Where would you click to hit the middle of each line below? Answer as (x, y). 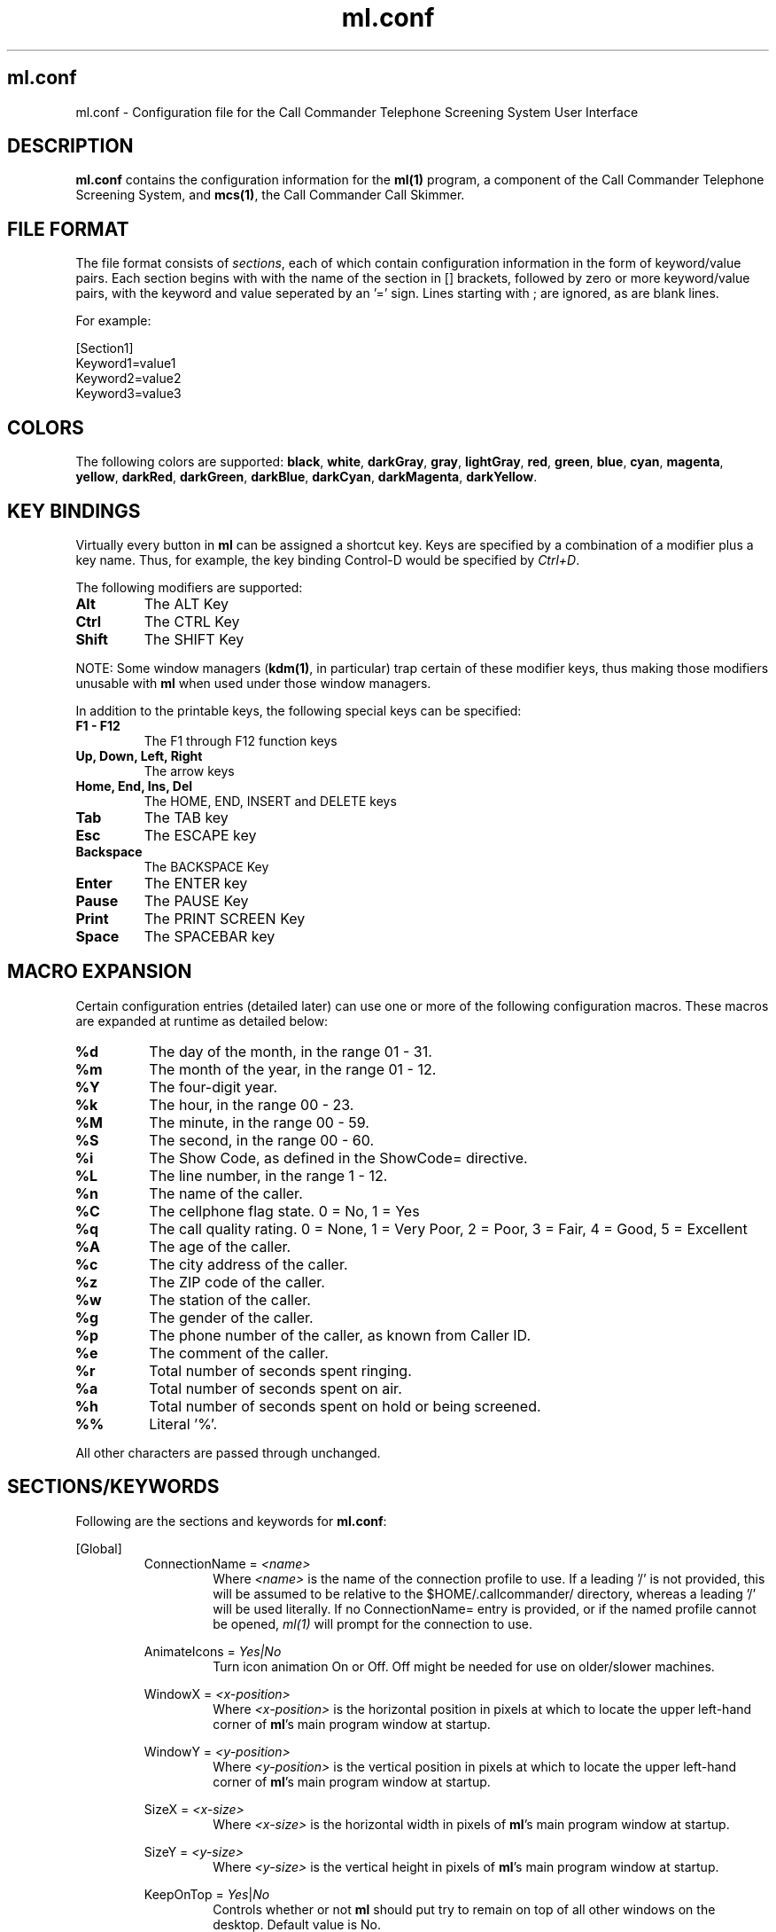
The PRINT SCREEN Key (225, 918)
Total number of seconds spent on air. (275, 1388)
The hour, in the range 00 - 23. (252, 1104)
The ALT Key (186, 603)
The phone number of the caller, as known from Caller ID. (340, 1335)
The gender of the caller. (231, 1317)
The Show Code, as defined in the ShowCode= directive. (338, 1158)
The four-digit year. (213, 1087)
